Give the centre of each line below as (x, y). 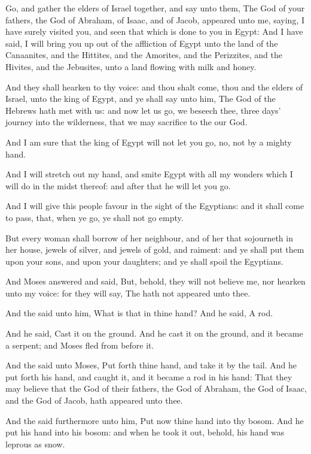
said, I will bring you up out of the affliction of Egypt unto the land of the (142, 43)
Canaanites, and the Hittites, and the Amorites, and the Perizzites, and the (144, 55)
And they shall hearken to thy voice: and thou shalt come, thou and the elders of (154, 87)
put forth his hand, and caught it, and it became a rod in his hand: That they (149, 376)
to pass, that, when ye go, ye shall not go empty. (94, 217)
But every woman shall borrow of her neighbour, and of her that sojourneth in (149, 237)
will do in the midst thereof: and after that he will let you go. (118, 185)
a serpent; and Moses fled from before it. (80, 345)
